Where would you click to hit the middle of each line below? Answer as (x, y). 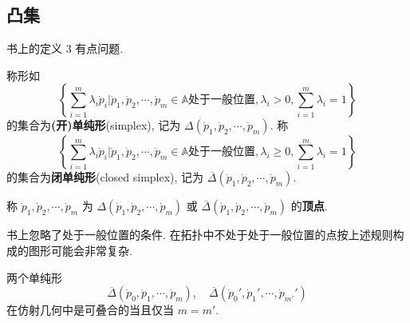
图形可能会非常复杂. (80, 250)
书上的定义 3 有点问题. (65, 48)
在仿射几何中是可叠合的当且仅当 (90, 310)
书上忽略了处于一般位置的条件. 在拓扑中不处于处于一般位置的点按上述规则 (200, 235)
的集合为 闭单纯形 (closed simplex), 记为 (105, 177)
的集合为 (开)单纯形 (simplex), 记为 (94, 125)
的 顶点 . (309, 206)
